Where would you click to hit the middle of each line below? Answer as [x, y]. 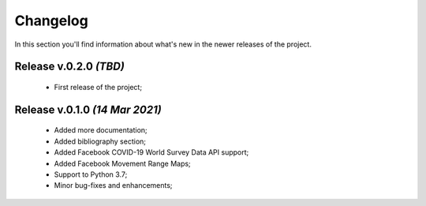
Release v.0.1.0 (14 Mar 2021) [88, 109]
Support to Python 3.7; [91, 174]
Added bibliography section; [100, 141]
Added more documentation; [101, 130]
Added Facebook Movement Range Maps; [122, 163]
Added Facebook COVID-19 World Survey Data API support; [151, 152]
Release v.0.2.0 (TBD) [70, 67]
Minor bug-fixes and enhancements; [113, 185]
